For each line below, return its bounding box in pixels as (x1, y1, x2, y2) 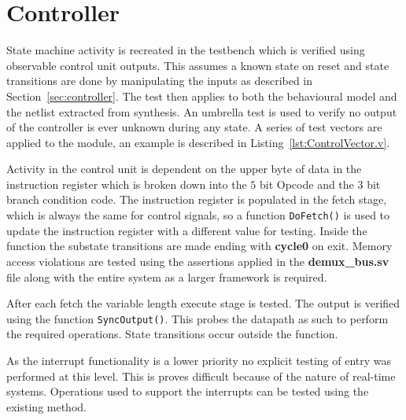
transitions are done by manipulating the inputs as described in (6, 72, 313, 89)
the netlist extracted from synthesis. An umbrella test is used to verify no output (6, 103, 397, 120)
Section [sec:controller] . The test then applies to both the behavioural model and (6, 87, 397, 104)
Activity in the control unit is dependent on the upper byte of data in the (6, 160, 362, 177)
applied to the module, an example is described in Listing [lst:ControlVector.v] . (6, 134, 390, 150)
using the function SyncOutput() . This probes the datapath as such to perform (6, 310, 389, 326)
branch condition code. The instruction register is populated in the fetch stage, (6, 191, 387, 208)
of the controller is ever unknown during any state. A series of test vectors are (6, 119, 382, 135)
